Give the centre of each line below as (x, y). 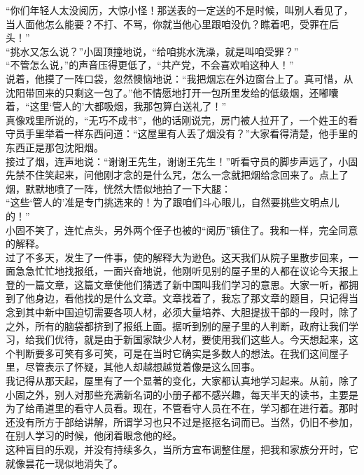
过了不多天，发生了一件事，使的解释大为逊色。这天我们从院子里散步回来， (177, 257)
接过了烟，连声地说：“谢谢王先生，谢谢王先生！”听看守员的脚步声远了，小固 (182, 161)
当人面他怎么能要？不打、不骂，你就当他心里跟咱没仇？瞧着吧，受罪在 (167, 23)
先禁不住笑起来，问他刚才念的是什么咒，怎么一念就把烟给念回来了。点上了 (177, 175)
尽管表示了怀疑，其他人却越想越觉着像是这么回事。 (142, 367)
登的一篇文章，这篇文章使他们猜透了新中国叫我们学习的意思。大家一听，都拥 (182, 284)
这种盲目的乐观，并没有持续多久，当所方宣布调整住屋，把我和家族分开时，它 (182, 449)
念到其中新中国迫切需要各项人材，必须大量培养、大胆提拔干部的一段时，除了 (182, 312)
